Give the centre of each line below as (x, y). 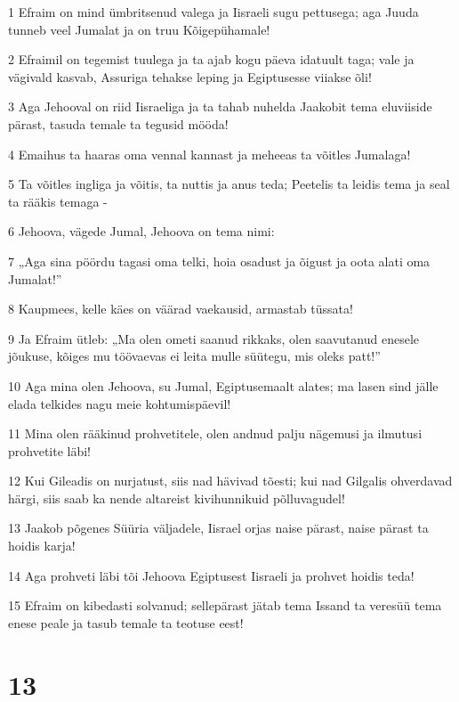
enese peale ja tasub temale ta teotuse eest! (126, 622)
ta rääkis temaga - (58, 201)
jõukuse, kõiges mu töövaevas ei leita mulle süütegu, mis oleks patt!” (194, 356)
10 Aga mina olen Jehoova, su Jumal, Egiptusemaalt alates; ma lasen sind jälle (223, 385)
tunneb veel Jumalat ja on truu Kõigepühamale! (139, 29)
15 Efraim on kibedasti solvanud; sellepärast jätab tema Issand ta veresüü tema (225, 605)
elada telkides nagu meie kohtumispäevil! (120, 403)
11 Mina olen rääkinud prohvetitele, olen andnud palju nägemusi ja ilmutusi (215, 433)
